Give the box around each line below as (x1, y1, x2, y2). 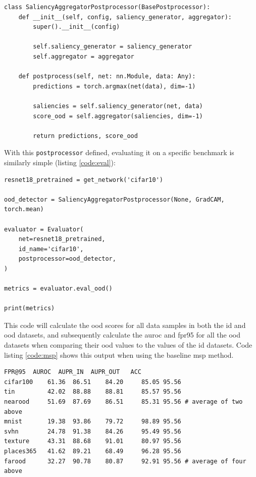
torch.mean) (4, 206, 44, 213)
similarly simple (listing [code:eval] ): (4, 157, 116, 167)
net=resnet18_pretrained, (18, 235, 106, 243)
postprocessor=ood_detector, (18, 255, 116, 263)
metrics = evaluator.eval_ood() (4, 285, 113, 293)
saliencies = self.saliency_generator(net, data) (33, 102, 203, 110)
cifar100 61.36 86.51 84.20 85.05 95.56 (4, 378, 181, 386)
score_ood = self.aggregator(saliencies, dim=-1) (33, 112, 203, 120)
